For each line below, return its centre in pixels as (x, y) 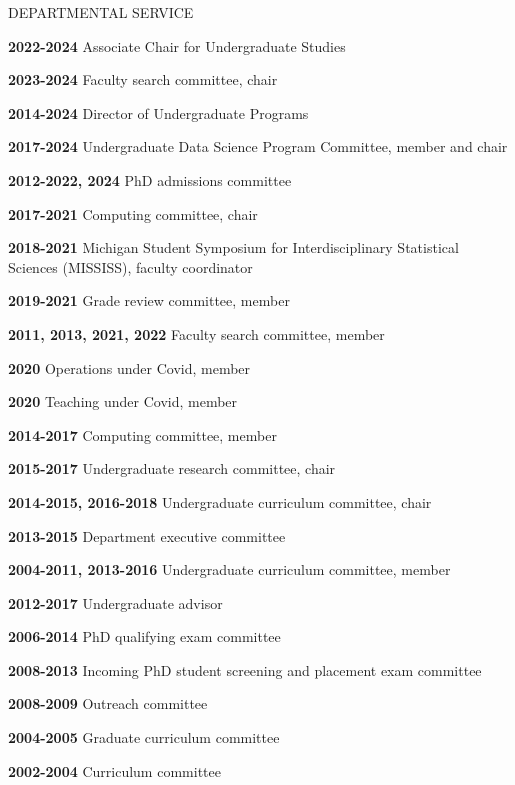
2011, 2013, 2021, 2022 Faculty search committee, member (196, 333)
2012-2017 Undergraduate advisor (115, 602)
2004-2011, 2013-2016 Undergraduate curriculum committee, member (229, 569)
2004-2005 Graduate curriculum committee (144, 737)
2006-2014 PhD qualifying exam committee (144, 636)
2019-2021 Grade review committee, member (149, 300)
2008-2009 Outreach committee (108, 703)
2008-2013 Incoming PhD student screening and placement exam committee (245, 669)
